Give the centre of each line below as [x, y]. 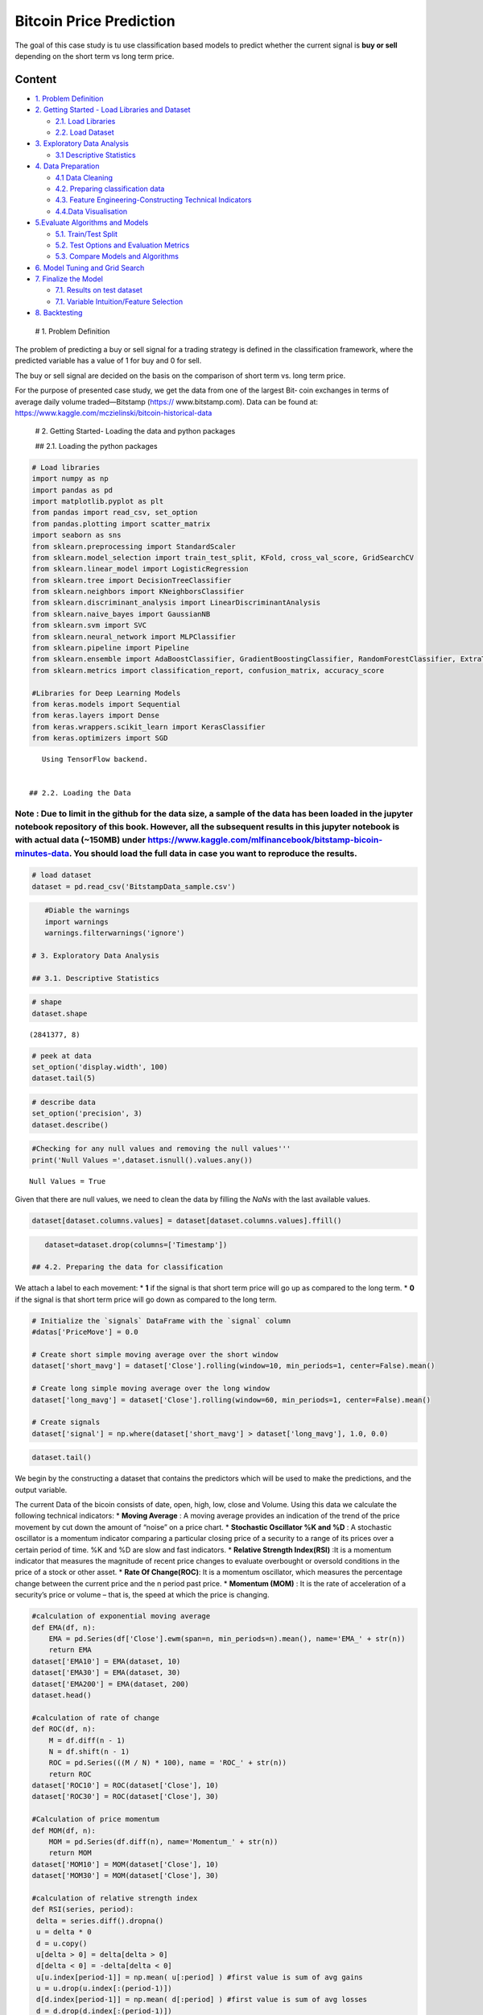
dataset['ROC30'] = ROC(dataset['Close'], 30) [125, 1797]
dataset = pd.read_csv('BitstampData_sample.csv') [134, 886]
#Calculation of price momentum [96, 1819]
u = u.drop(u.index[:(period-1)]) [104, 1988]
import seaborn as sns [76, 535]
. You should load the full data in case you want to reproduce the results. [213, 853]
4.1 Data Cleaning [84, 177]
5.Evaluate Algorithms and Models [92, 222]
